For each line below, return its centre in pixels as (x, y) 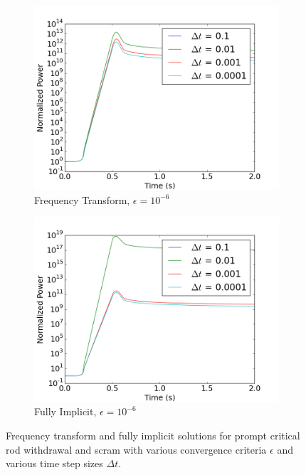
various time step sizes (54, 463)
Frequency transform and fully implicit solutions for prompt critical (153, 435)
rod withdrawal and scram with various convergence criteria (136, 449)
